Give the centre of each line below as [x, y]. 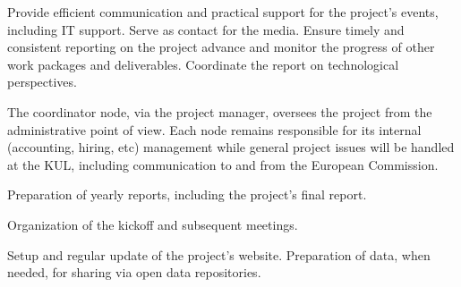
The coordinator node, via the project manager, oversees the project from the [220, 111]
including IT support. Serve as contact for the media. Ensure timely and [206, 29]
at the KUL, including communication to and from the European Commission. [223, 164]
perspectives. [42, 82]
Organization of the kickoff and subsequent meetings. [153, 224]
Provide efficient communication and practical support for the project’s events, [223, 12]
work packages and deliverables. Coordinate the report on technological [203, 64]
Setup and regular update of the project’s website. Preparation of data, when [219, 254]
